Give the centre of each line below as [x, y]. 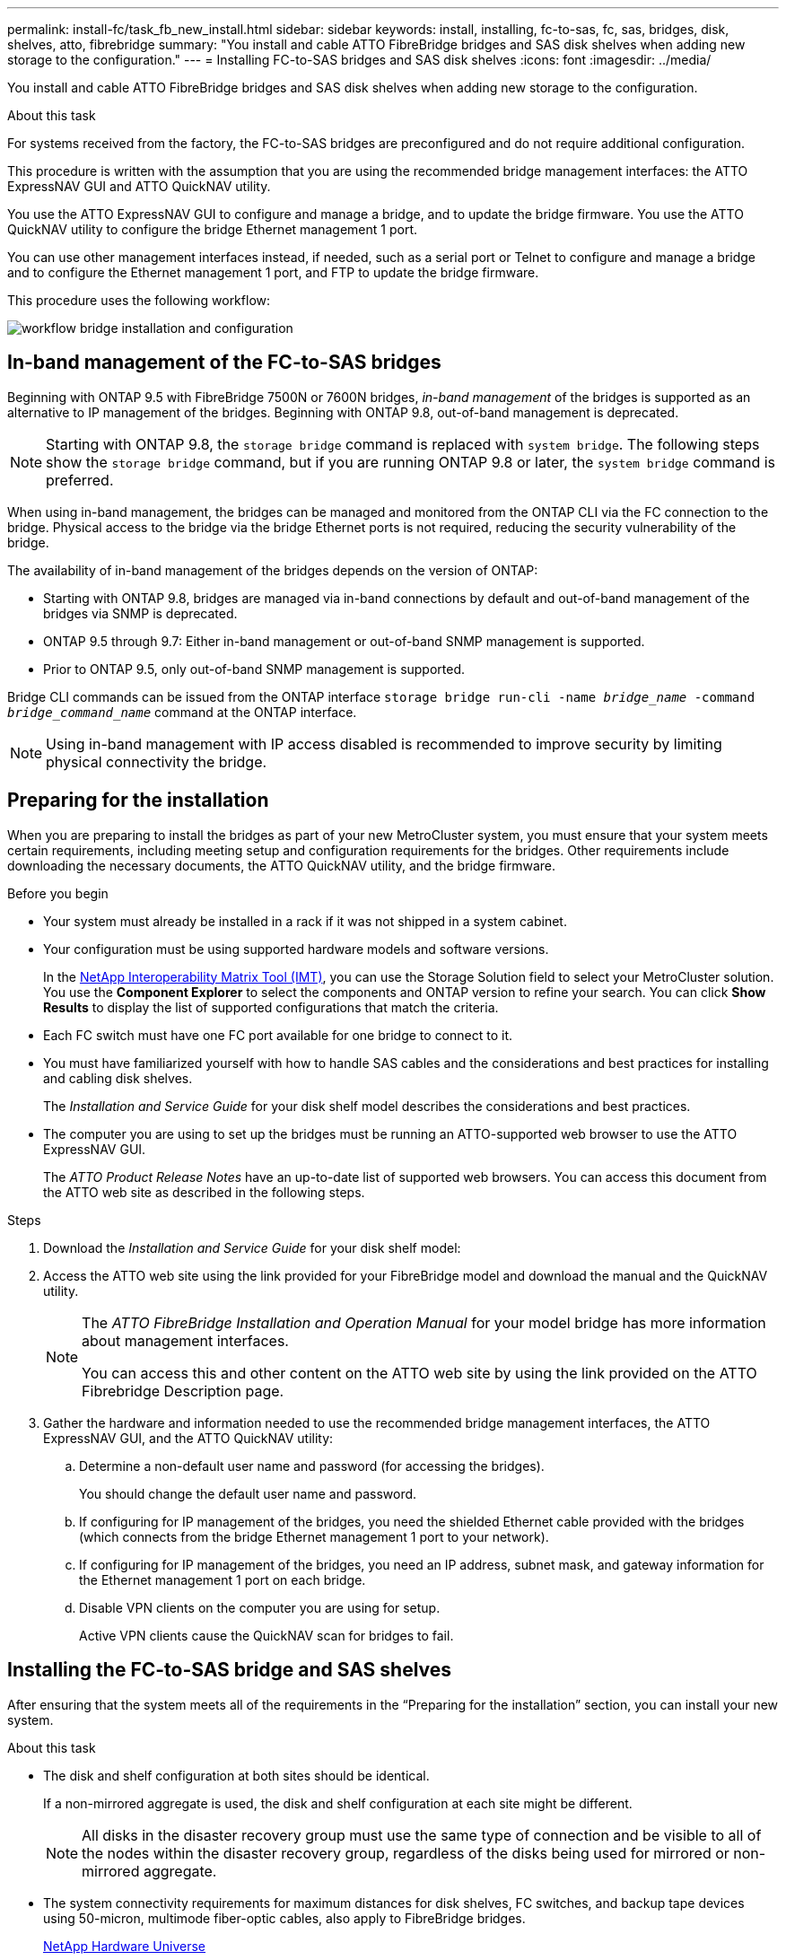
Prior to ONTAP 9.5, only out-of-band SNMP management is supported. [254, 669]
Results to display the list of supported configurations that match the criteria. [271, 1007]
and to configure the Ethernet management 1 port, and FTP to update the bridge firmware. [273, 272]
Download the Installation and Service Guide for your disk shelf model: [252, 1247]
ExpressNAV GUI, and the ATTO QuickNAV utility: [188, 1438]
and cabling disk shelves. [118, 1078]
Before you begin [58, 893]
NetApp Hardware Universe [125, 1946]
